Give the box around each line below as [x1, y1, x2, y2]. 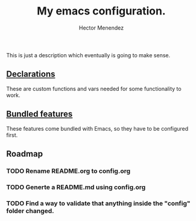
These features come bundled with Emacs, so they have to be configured [6, 125, 189, 132]
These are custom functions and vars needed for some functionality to [6, 85, 182, 92]
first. [6, 131, 18, 139]
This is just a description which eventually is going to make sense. [6, 51, 171, 58]
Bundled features [6, 109, 73, 119]
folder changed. [6, 207, 54, 215]
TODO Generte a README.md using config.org [6, 182, 146, 191]
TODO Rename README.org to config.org [6, 167, 131, 175]
